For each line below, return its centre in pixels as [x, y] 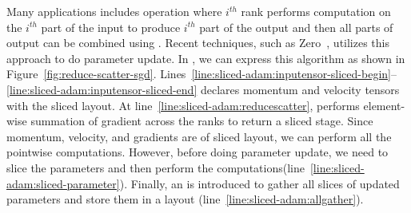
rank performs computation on [316, 11]
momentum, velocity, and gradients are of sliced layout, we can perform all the [199, 136]
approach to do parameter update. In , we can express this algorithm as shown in [206, 58]
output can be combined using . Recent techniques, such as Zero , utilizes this [198, 43]
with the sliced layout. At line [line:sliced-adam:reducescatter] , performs [183, 105]
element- [384, 105]
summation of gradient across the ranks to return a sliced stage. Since [202, 121]
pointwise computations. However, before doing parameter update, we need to [198, 152]
